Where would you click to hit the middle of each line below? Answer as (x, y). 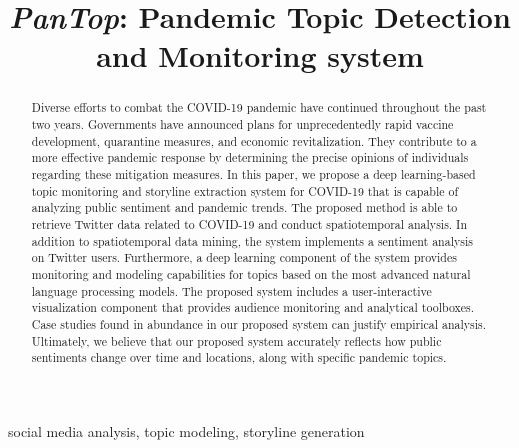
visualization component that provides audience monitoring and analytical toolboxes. (253, 307)
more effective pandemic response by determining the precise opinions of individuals (250, 157)
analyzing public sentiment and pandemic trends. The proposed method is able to (244, 207)
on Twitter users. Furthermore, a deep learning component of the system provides (244, 257)
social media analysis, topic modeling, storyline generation (186, 430)
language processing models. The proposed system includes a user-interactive (231, 290)
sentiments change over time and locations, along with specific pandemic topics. (239, 357)
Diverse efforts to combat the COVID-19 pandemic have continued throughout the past (259, 107)
